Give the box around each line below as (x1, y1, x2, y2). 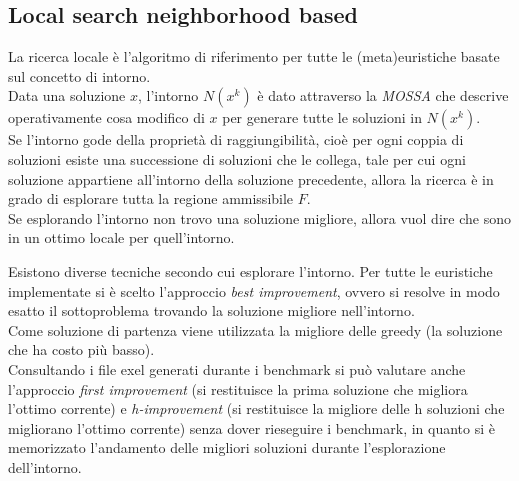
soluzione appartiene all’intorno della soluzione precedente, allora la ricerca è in (8, 168, 494, 189)
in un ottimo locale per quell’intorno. (8, 227, 235, 248)
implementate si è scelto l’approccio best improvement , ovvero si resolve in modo (8, 280, 500, 301)
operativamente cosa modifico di (8, 107, 205, 128)
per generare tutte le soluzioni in (222, 107, 422, 128)
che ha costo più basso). (8, 339, 155, 360)
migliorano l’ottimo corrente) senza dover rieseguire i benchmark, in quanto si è (8, 417, 495, 438)
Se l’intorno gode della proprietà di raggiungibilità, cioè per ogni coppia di (8, 129, 464, 150)
